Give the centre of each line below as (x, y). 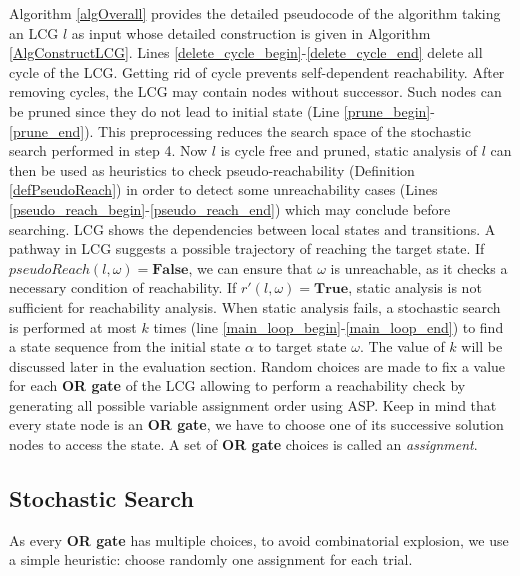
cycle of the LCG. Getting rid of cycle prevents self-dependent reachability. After (257, 71)
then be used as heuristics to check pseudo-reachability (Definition (212, 169)
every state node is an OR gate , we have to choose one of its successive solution (256, 424)
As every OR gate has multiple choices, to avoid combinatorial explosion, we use (259, 539)
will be (482, 346)
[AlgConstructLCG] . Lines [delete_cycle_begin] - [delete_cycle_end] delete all (246, 52)
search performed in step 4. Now (108, 150)
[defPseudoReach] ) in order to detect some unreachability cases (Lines (223, 189)
